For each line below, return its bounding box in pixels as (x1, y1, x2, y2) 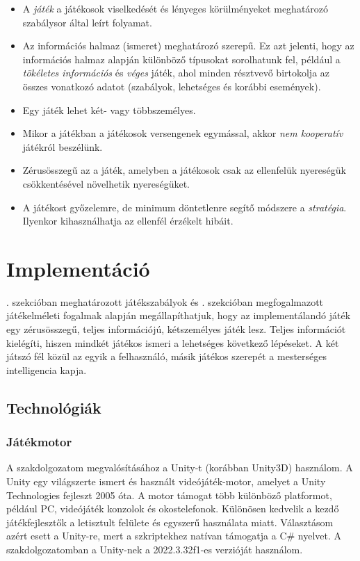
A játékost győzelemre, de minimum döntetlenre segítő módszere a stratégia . (22, 200, 347, 214)
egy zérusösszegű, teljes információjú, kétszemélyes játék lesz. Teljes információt (6, 322, 346, 336)
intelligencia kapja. (6, 362, 87, 377)
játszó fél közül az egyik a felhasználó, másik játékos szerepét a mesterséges (6, 349, 327, 364)
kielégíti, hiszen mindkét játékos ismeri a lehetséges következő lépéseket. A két (6, 335, 339, 350)
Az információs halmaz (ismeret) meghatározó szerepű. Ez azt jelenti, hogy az (22, 38, 354, 53)
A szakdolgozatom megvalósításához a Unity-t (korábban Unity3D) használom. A (6, 460, 353, 475)
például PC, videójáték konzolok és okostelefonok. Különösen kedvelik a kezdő (6, 501, 339, 516)
